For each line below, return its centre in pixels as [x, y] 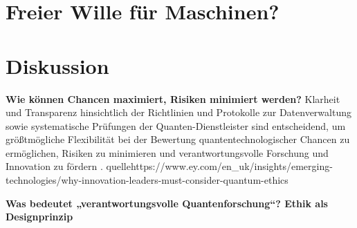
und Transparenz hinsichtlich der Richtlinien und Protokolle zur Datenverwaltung [178, 112]
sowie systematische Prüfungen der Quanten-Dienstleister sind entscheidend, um [176, 125]
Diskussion [57, 65]
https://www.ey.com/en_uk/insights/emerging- [231, 166]
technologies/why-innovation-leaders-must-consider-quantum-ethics [147, 180]
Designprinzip [39, 217]
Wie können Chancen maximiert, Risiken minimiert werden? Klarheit [173, 98]
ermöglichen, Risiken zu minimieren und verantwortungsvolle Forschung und [167, 152]
